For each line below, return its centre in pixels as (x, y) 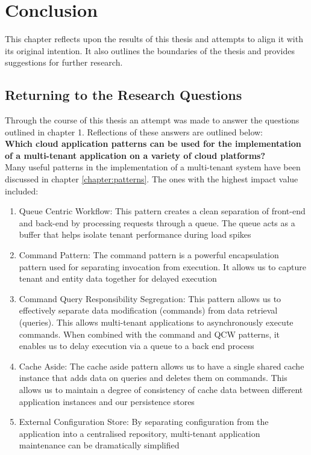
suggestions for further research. (64, 62)
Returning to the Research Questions (124, 95)
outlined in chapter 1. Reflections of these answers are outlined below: (134, 132)
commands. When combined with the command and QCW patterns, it (149, 334)
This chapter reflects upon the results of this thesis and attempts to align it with (154, 39)
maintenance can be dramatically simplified (99, 445)
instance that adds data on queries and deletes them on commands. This (153, 378)
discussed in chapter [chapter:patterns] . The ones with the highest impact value (152, 179)
